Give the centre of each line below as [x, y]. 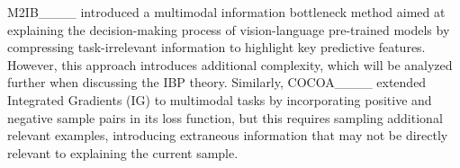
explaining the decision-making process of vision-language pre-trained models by [229, 29]
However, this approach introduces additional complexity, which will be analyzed [230, 64]
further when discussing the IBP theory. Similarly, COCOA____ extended [217, 82]
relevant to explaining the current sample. [123, 152]
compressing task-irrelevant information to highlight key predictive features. [216, 47]
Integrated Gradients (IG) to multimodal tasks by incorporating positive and [220, 99]
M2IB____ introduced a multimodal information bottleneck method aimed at [226, 12]
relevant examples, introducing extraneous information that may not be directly [228, 135]
